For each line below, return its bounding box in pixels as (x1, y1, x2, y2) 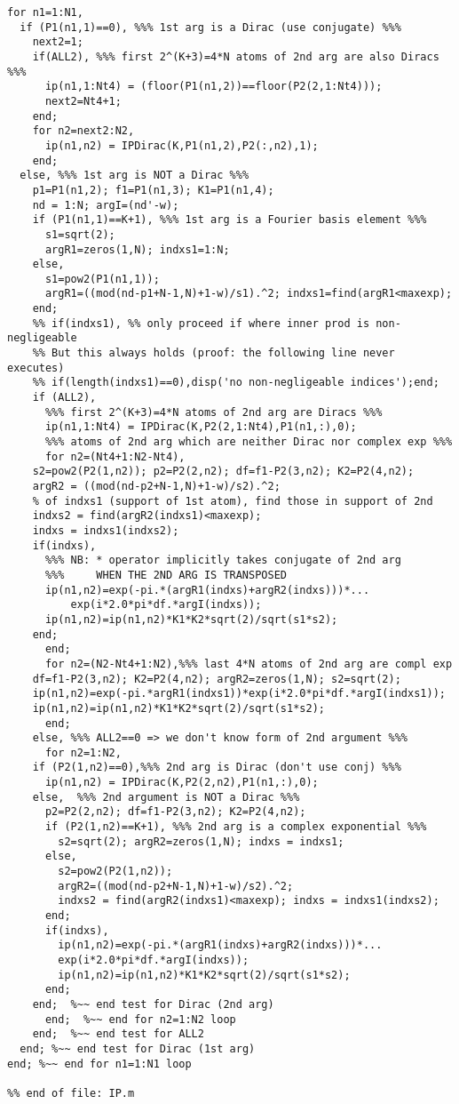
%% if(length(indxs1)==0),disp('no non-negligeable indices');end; (32, 376, 439, 389)
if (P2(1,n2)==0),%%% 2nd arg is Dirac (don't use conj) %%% (32, 761, 401, 774)
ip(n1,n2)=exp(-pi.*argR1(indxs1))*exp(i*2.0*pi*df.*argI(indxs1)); (32, 687, 446, 700)
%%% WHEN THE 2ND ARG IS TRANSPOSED (44, 568, 287, 581)
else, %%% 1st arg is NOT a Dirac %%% (20, 169, 249, 182)
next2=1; (32, 36, 83, 49)
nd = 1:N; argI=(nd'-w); (32, 198, 179, 212)
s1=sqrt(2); (44, 228, 115, 241)
